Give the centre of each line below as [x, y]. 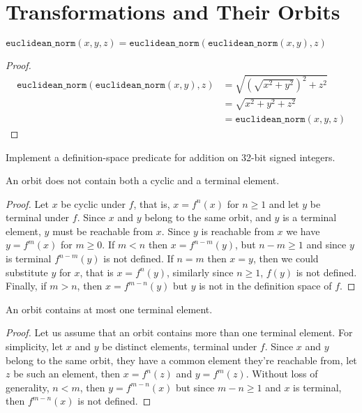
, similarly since [200, 272]
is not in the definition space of [265, 286]
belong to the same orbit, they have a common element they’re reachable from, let [181, 360]
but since [195, 387]
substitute [27, 272]
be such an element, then [67, 374]
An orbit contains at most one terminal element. [109, 309]
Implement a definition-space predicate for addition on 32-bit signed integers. [171, 157]
